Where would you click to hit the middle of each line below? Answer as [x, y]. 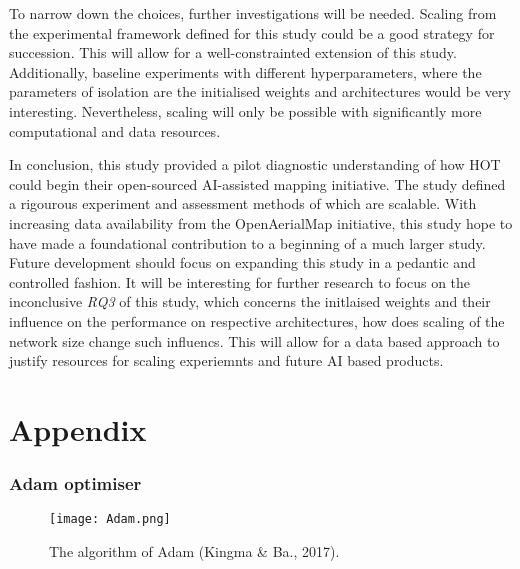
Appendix [78, 428]
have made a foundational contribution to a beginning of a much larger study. [247, 242]
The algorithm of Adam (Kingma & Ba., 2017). [194, 550]
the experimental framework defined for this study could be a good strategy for [252, 32]
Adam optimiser [75, 482]
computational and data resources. [115, 130]
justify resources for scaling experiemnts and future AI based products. [226, 360]
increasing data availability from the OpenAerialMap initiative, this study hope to [261, 222]
